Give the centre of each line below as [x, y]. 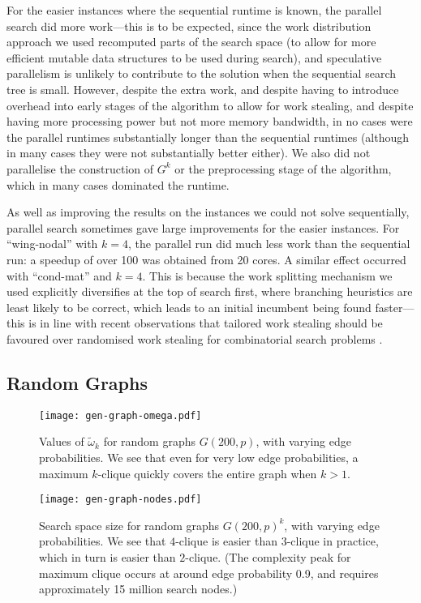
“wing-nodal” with [52, 244]
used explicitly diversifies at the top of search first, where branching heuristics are [210, 291]
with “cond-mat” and [59, 275]
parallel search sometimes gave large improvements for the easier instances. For [203, 227]
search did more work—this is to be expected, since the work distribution [189, 26]
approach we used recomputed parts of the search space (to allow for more [191, 42]
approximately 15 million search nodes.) [138, 589]
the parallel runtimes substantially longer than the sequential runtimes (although [208, 137]
